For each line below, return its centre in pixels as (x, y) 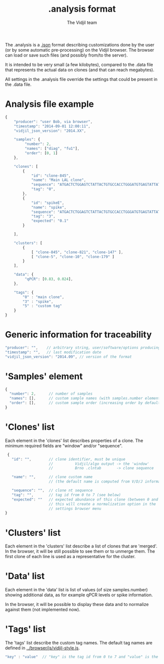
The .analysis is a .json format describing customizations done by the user (80, 44)
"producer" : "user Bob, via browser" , (53, 121)
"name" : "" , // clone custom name (52, 477)
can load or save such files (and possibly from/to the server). (66, 55)
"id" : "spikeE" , (48, 203)
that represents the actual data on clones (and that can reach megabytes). (80, 70)
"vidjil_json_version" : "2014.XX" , (50, 131)
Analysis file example (50, 104)
